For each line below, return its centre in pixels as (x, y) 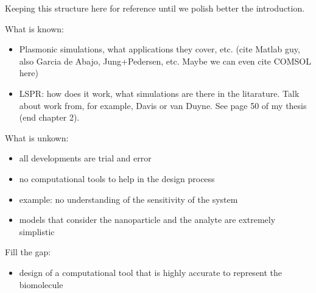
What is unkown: (37, 137)
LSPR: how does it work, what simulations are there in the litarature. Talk (159, 93)
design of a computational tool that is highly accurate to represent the (151, 272)
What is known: (34, 28)
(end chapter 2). (49, 117)
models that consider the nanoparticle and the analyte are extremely (147, 220)
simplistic (37, 231)
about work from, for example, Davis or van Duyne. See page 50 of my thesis (163, 105)
